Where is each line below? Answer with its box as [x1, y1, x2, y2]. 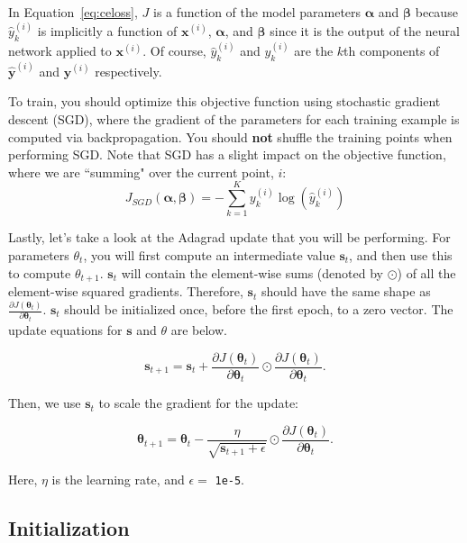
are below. [170, 320, 227, 339]
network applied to [8, 41, 112, 60]
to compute [8, 263, 71, 282]
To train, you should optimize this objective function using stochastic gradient [8, 92, 441, 111]
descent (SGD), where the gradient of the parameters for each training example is [8, 109, 460, 128]
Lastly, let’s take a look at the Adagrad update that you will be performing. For [8, 228, 451, 247]
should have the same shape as [261, 282, 431, 301]
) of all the [397, 263, 456, 282]
